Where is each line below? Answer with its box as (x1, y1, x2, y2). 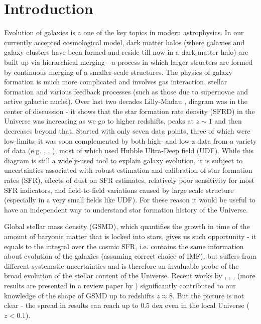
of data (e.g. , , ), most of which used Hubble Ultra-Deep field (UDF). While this (4, 145, 254, 156)
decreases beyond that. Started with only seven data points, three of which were (4, 126, 250, 136)
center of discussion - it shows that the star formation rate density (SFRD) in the (4, 105, 255, 116)
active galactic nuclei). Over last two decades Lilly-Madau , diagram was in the (4, 96, 248, 106)
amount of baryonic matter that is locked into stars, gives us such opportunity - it (4, 231, 256, 241)
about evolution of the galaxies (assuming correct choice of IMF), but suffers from (4, 251, 256, 261)
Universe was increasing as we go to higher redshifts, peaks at (4, 116, 194, 126)
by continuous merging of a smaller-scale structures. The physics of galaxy (4, 66, 232, 77)
